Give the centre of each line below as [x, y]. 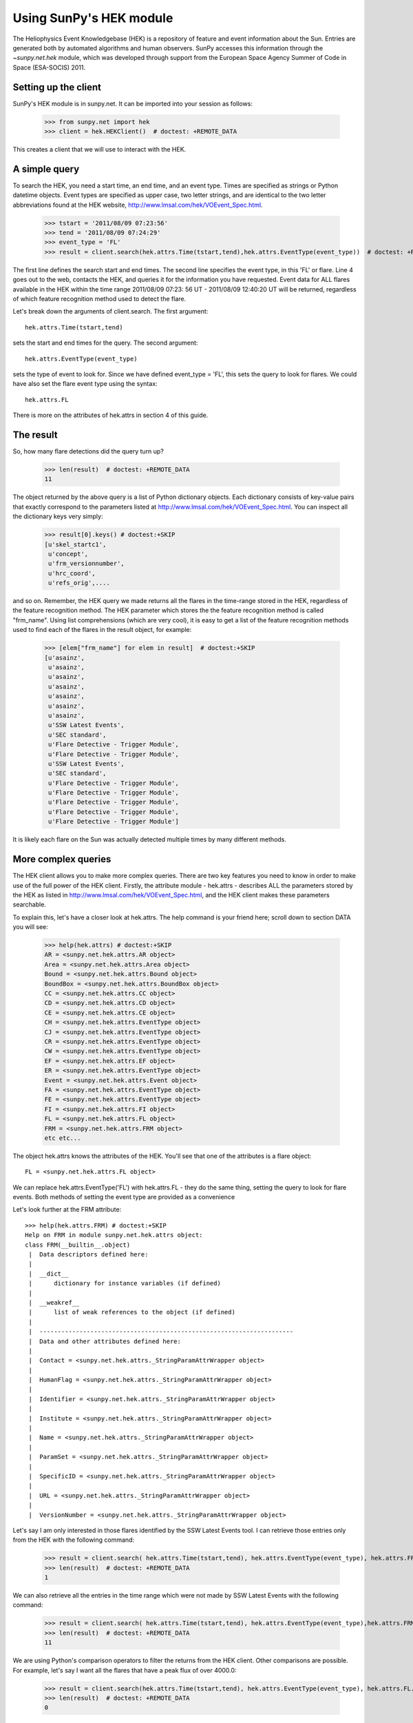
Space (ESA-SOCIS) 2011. [49, 67]
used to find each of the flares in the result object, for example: [102, 630]
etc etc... [63, 1138]
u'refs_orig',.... [79, 583]
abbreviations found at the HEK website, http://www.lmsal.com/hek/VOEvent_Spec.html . [138, 205]
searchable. [29, 905]
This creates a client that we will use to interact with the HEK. [99, 149]
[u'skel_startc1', [75, 544]
